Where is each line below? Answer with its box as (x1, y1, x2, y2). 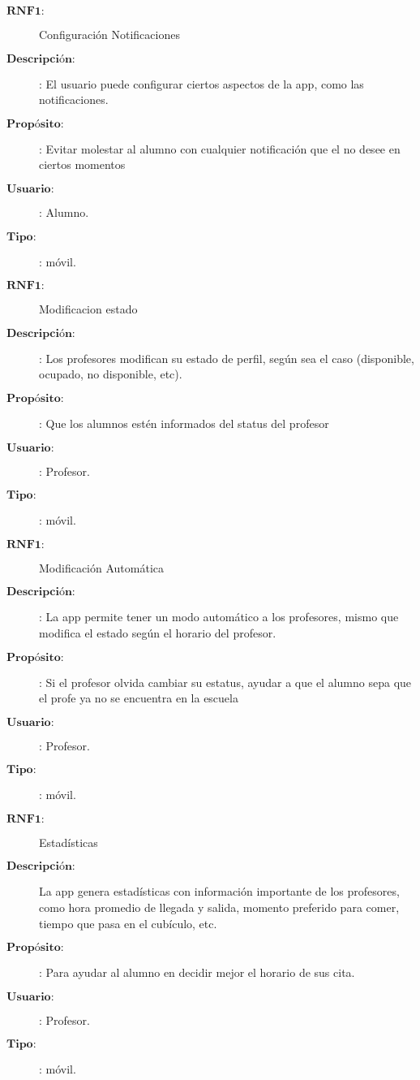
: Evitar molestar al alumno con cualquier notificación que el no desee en (39, 140, 401, 157)
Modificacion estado (39, 300, 138, 318)
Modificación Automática (39, 559, 165, 576)
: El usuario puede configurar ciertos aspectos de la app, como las (39, 75, 364, 92)
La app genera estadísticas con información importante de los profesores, (39, 883, 400, 900)
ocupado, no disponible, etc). (39, 365, 182, 382)
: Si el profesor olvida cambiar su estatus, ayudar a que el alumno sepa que (39, 673, 412, 690)
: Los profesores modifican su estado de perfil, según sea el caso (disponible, (39, 349, 414, 366)
